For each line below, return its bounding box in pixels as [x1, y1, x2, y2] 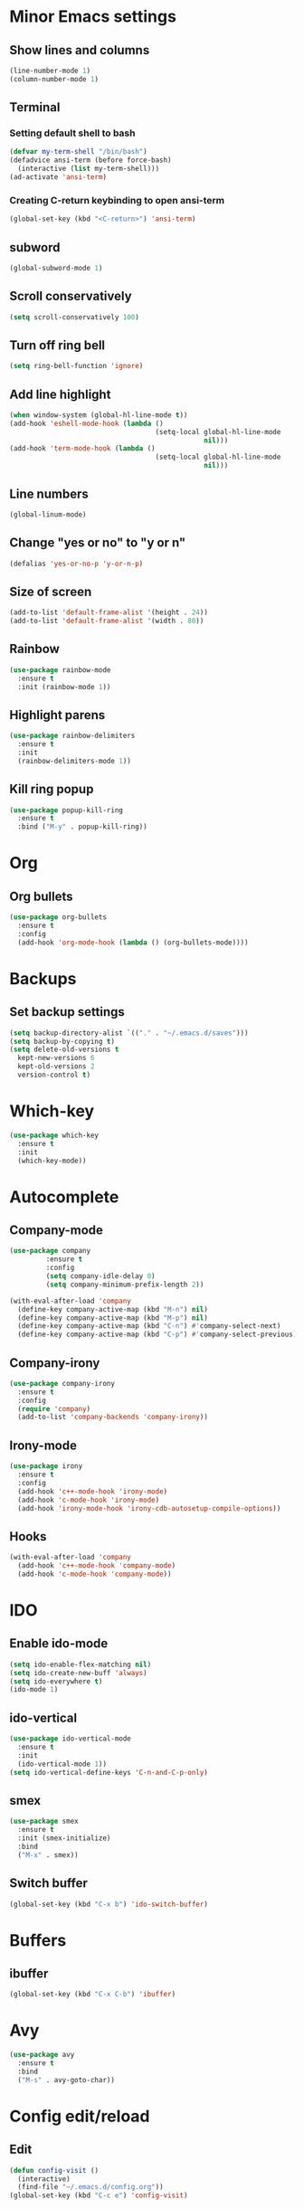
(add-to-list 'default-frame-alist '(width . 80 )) [9, 617, 204, 626]
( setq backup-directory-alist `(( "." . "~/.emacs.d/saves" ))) [9, 1029, 249, 1038]
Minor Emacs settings [9, 6, 176, 27]
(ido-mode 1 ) [9, 1685, 59, 1694]
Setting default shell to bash [9, 127, 136, 139]
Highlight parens [9, 707, 106, 723]
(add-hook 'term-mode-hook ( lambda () [9, 444, 156, 453]
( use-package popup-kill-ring [9, 805, 124, 815]
